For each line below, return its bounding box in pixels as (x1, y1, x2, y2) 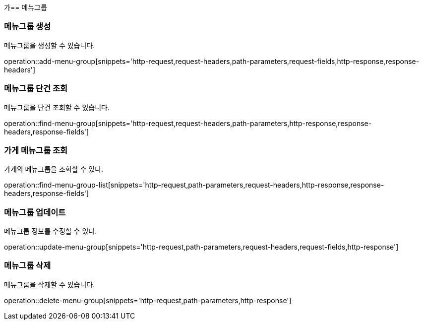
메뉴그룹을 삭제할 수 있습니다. (4, 280, 95, 289)
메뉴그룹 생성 (4, 21, 51, 32)
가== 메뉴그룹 (4, 3, 47, 11)
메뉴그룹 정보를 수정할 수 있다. (4, 227, 97, 235)
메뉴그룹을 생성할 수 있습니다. (4, 41, 95, 50)
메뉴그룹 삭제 (4, 260, 51, 271)
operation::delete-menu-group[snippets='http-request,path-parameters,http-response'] (4, 296, 292, 305)
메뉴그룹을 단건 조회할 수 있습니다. (4, 103, 110, 112)
